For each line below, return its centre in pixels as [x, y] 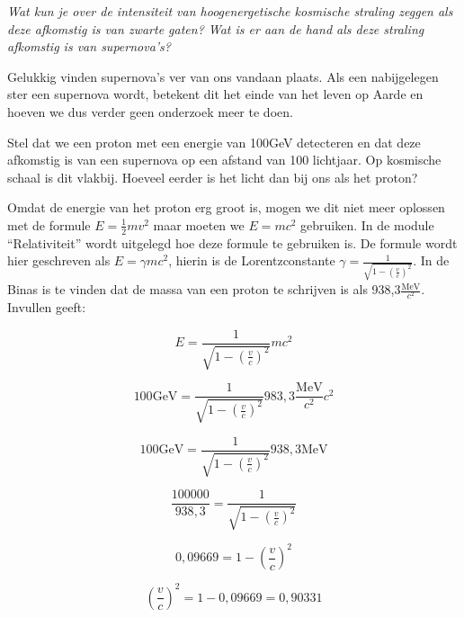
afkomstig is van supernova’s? [89, 46]
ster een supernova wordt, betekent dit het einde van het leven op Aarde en [215, 94]
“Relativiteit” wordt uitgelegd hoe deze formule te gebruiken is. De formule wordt [232, 242]
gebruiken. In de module [367, 224]
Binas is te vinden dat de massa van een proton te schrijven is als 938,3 [204, 289]
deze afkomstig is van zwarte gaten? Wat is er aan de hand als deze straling [216, 28]
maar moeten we [199, 224]
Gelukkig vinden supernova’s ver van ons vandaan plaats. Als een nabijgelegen [223, 76]
